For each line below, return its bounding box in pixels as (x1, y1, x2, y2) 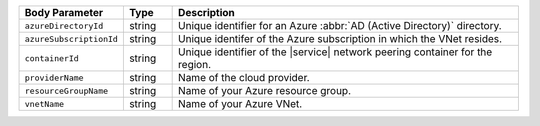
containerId (24, 53, 79, 64)
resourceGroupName (24, 85, 109, 96)
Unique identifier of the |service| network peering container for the (178, 45, 493, 59)
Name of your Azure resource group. (178, 84, 352, 97)
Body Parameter (24, 6, 104, 19)
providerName (24, 72, 84, 83)
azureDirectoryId (24, 20, 104, 31)
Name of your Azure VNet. (178, 97, 303, 110)
